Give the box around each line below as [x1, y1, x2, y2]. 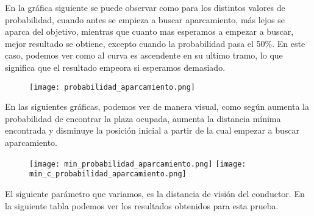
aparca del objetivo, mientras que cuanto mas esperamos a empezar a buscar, [5, 25, 294, 38]
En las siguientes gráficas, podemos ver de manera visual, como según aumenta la [5, 100, 309, 113]
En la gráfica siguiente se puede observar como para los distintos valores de [5, 1, 285, 13]
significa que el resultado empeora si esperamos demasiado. [5, 60, 226, 73]
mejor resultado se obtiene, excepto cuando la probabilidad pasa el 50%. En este [5, 37, 305, 49]
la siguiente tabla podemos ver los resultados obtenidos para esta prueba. [5, 199, 279, 212]
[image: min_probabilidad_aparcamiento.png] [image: [29, 159, 246, 168]
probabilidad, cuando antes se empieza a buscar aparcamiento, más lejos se [5, 13, 285, 26]
